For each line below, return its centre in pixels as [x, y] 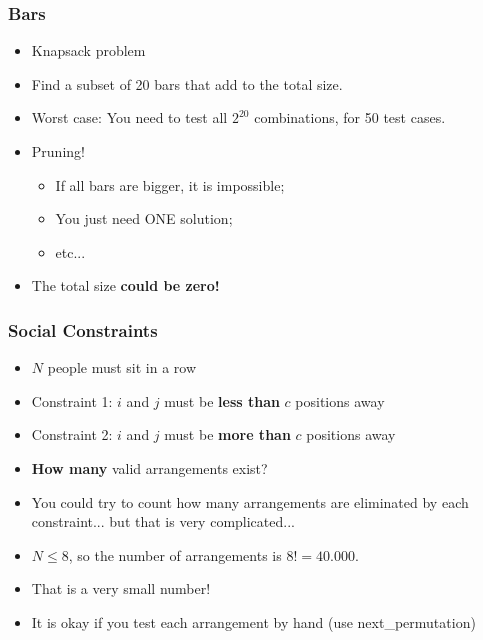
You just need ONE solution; [144, 218]
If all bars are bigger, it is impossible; [170, 184]
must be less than [222, 400]
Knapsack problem [88, 50]
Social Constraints [83, 329]
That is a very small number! [121, 588]
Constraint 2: [72, 434]
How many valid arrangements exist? [149, 467]
